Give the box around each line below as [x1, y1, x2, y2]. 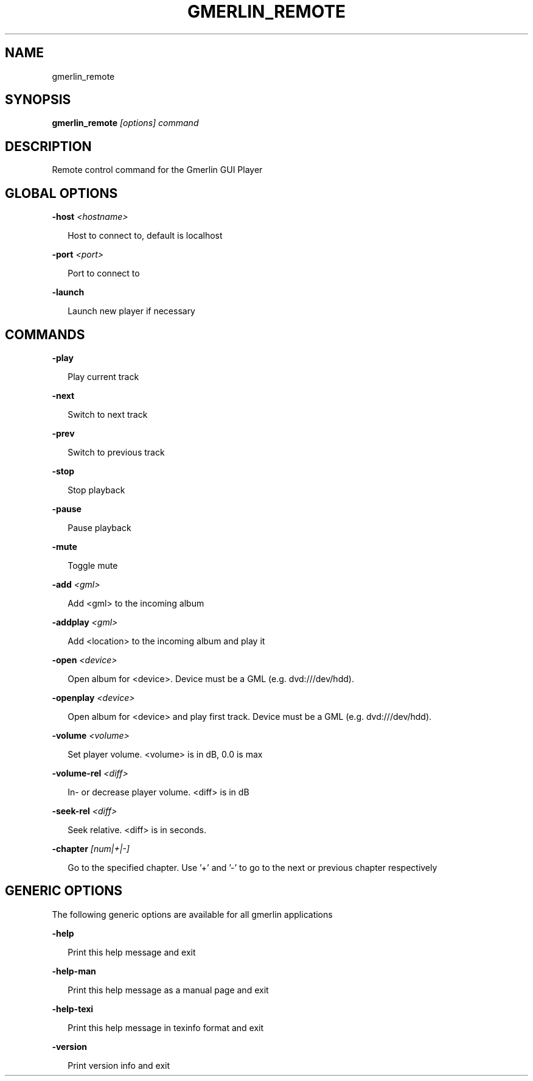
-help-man [52, 965, 96, 976]
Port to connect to [68, 268, 140, 279]
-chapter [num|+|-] [52, 843, 130, 854]
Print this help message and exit [68, 946, 196, 957]
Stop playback [68, 484, 125, 495]
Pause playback [68, 522, 131, 533]
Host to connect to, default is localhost [68, 230, 223, 241]
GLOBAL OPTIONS [5, 185, 118, 201]
